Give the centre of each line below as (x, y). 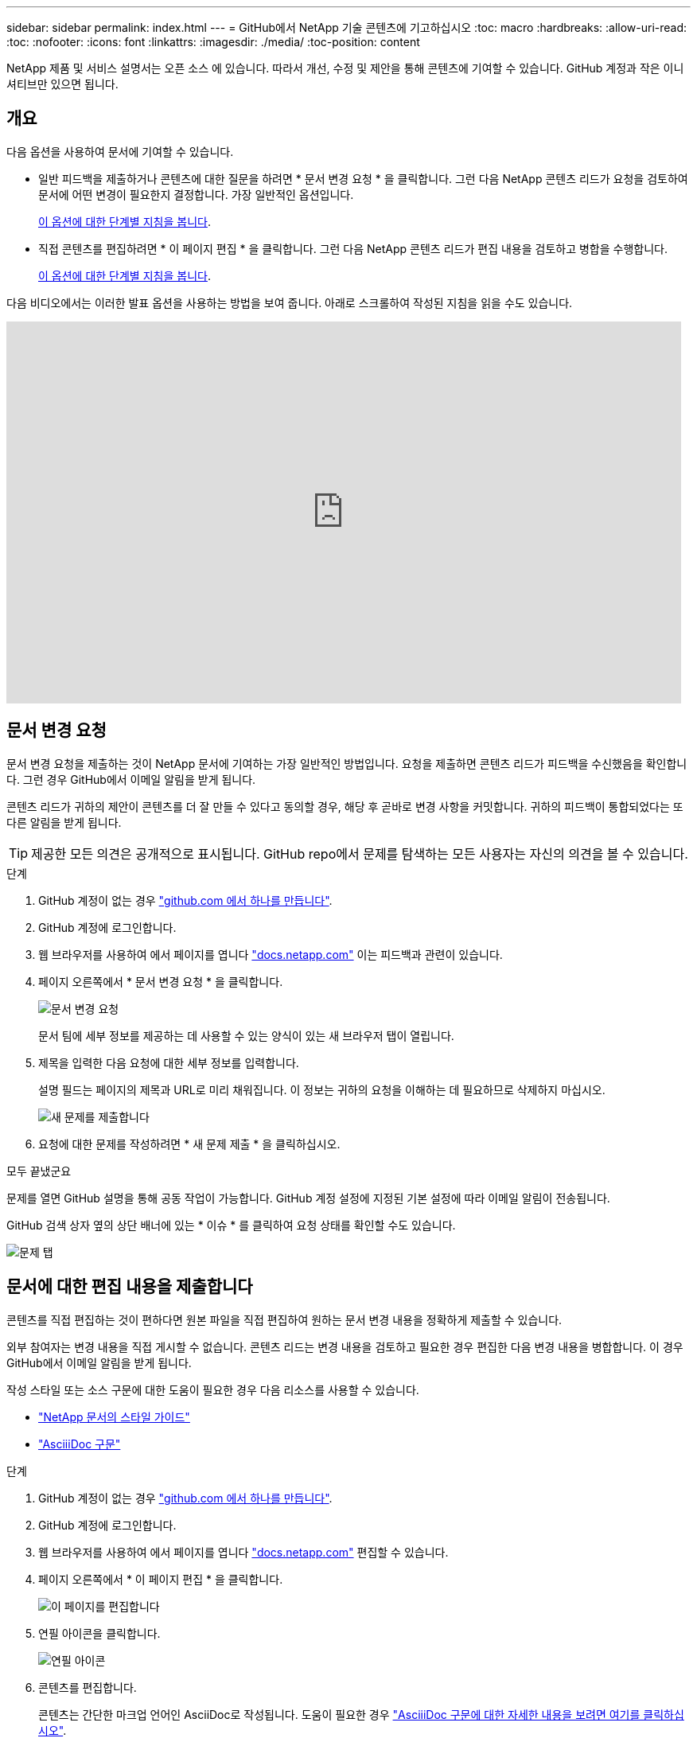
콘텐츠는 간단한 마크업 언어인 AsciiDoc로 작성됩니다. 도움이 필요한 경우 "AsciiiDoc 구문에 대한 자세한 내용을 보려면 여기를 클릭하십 (361, 1714)
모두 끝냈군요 (39, 1171)
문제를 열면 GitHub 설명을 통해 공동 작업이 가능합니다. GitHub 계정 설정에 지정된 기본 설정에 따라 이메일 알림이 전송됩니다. (308, 1198)
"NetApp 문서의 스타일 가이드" (114, 1417)
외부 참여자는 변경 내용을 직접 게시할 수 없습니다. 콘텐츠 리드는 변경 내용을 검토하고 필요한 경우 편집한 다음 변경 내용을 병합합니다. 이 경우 (345, 1346)
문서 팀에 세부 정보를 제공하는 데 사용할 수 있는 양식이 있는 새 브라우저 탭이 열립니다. (246, 1035)
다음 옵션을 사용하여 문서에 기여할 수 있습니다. (120, 151)
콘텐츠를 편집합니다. (88, 1687)
